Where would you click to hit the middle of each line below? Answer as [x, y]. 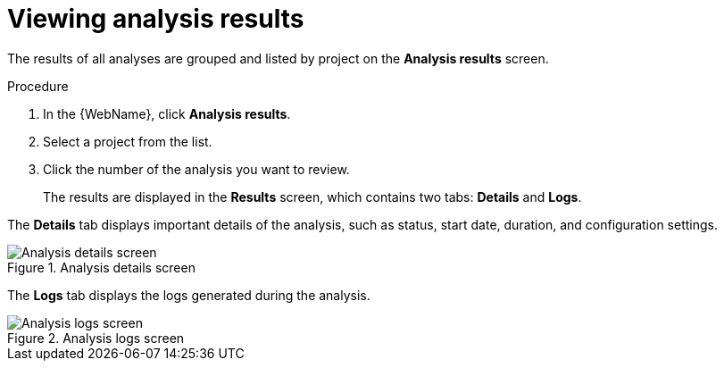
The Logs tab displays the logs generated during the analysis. [189, 295]
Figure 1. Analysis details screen [101, 267]
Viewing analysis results [156, 19]
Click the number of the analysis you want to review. [196, 169]
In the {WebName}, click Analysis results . [167, 113]
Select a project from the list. [128, 141]
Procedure [38, 86]
